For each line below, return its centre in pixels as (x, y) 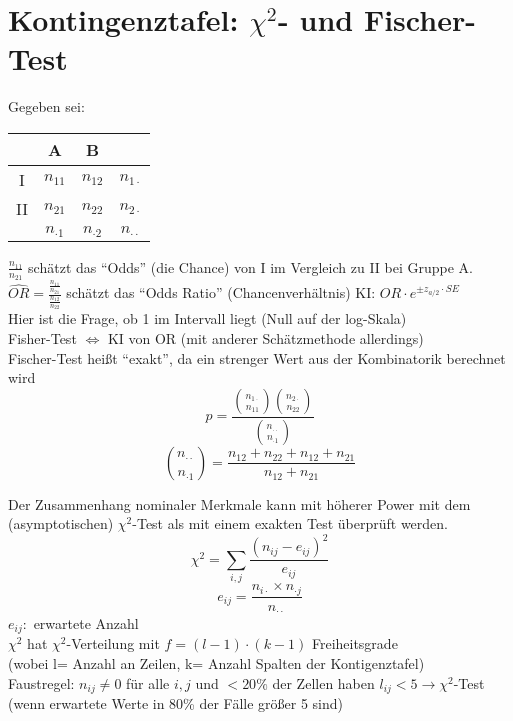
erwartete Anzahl (86, 623)
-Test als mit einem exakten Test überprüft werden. (290, 523)
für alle (148, 682)
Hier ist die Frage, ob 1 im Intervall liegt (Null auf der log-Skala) (207, 318)
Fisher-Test (42, 337)
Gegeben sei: (46, 106)
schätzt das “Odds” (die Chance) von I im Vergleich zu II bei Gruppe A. (250, 266)
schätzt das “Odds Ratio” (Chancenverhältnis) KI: (221, 292)
